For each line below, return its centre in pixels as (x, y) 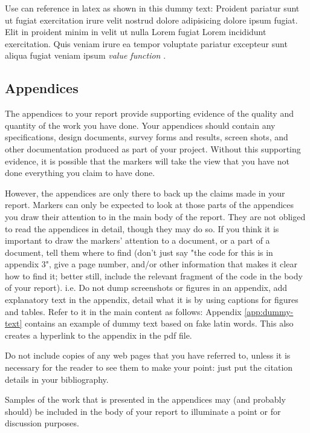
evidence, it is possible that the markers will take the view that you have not (147, 161)
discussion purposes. (42, 423)
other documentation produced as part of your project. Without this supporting (153, 148)
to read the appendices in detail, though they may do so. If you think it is (142, 228)
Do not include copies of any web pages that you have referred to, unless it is (148, 355)
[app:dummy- (269, 311)
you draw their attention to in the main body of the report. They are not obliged (155, 216)
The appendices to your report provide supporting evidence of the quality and (149, 113)
